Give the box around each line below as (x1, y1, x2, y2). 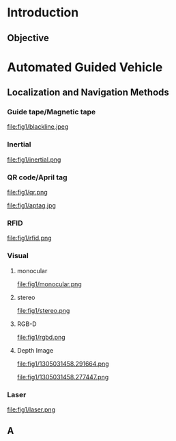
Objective (7, 32, 50, 44)
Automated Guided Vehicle (7, 60, 163, 75)
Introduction (7, 5, 79, 21)
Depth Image (16, 346, 54, 354)
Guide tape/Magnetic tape (7, 108, 96, 117)
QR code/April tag (7, 173, 68, 182)
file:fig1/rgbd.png (16, 333, 66, 341)
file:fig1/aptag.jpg (7, 201, 57, 210)
